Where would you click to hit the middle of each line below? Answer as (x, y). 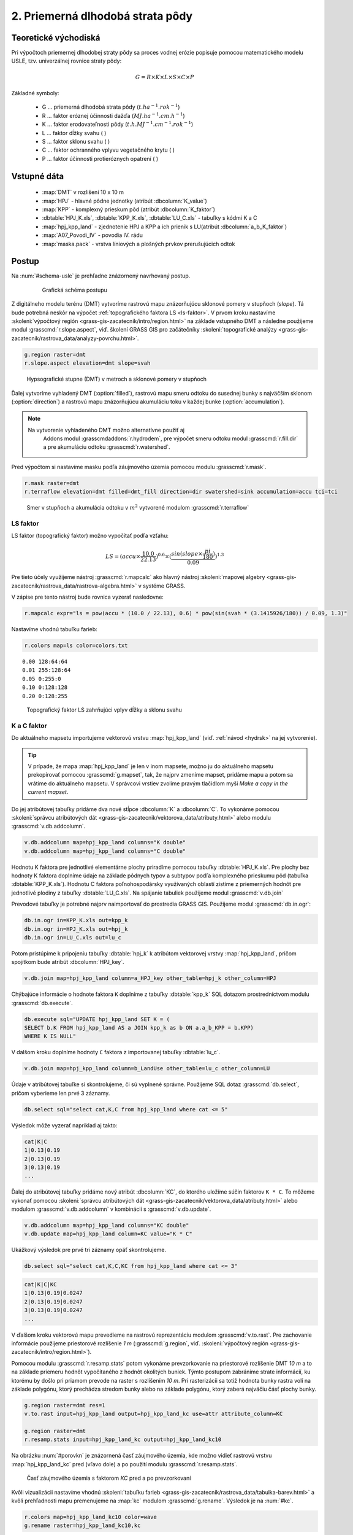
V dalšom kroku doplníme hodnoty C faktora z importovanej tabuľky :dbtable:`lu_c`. (116, 1052)
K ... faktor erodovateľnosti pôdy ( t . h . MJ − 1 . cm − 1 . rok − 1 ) (118, 124)
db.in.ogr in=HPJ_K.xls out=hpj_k (76, 929)
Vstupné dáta (38, 176)
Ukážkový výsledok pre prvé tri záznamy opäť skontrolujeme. (89, 1250)
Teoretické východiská (56, 38)
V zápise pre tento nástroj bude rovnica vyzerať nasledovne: (87, 597)
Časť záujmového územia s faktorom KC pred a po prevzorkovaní (109, 1478)
